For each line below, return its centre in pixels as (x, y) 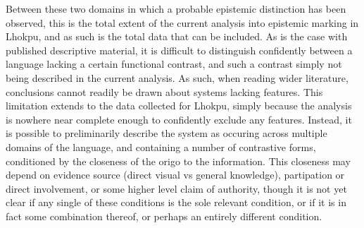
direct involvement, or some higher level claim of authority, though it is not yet (176, 188)
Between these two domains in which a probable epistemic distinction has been (176, 8)
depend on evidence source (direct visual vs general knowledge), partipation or (175, 175)
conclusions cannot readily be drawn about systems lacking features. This (164, 91)
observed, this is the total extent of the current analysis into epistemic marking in (182, 22)
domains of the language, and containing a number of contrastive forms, (161, 146)
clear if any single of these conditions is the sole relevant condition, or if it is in (176, 202)
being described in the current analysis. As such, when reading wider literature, (177, 77)
